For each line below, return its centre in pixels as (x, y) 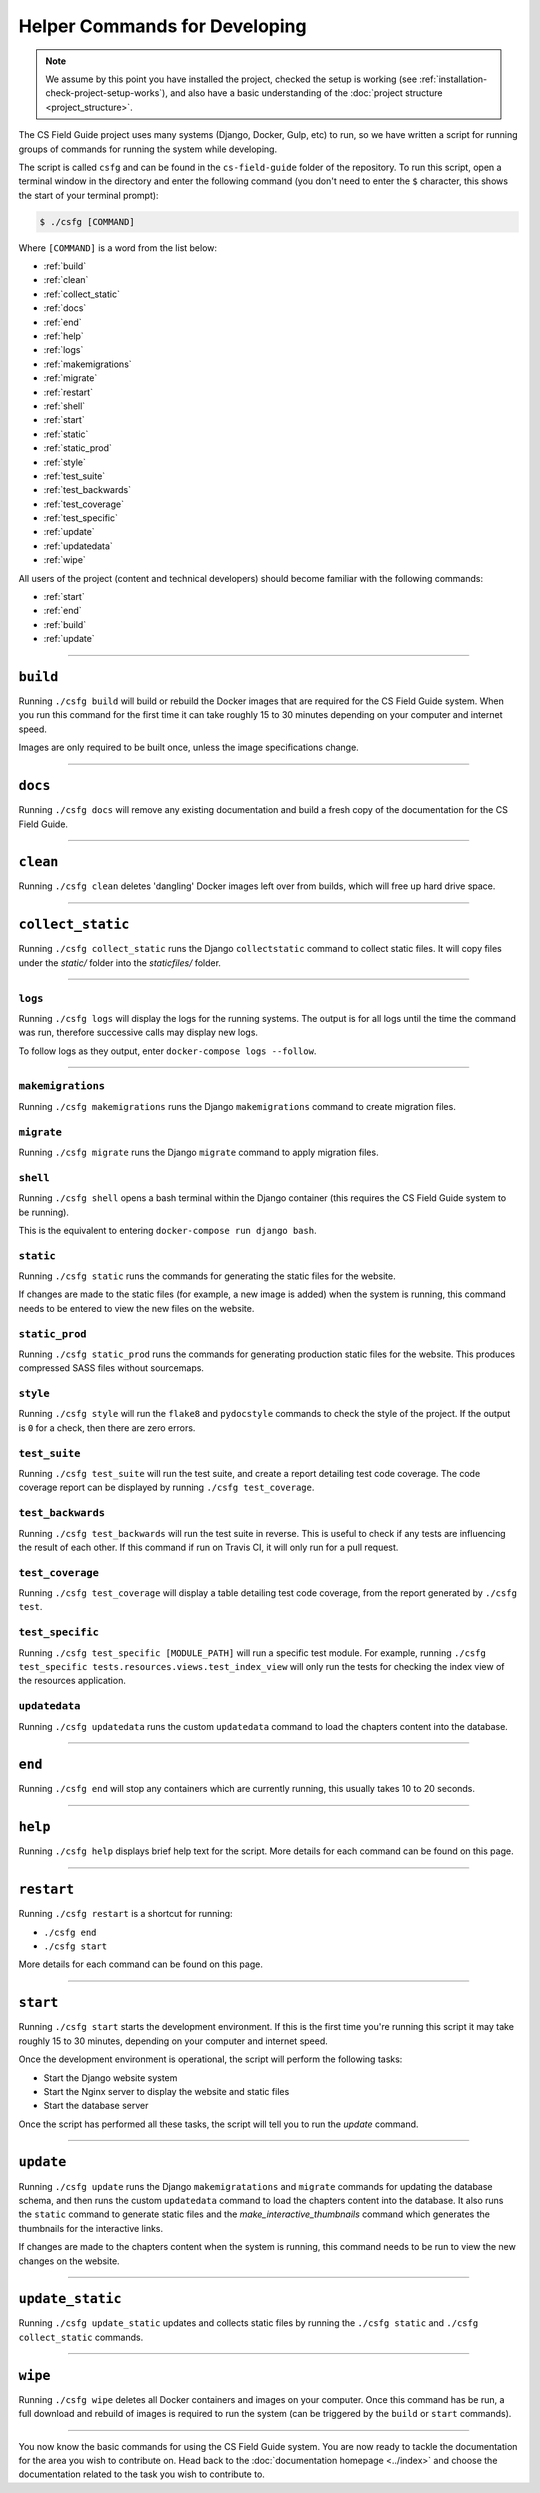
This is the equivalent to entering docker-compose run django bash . (167, 1230)
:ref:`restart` (68, 392)
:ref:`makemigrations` (87, 364)
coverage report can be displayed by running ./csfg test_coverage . (166, 1487)
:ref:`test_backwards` (87, 490)
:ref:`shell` (64, 406)
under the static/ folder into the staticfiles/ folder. (120, 962)
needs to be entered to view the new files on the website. (136, 1308)
